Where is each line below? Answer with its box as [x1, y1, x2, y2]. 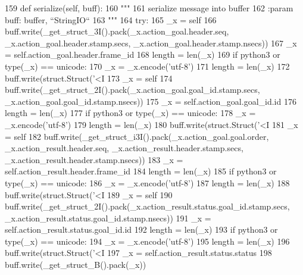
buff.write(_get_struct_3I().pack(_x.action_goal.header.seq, [5, 25, 229, 37]
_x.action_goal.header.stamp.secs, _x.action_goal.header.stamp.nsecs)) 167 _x [5, 36, 297, 49]
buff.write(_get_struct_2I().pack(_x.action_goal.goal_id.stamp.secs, [5, 83, 260, 96]
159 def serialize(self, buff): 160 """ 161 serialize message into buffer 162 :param [5, 2, 293, 14]
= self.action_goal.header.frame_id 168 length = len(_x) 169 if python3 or [5, 48, 280, 61]
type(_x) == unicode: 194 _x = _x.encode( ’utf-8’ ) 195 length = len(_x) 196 [5, 235, 290, 247]
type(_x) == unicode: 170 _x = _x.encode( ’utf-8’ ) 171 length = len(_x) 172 [5, 60, 290, 72]
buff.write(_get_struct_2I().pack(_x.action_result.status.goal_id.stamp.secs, [5, 200, 290, 212]
